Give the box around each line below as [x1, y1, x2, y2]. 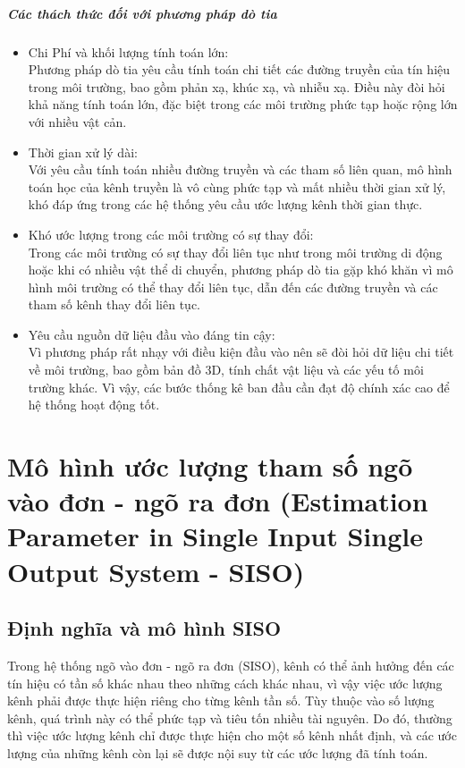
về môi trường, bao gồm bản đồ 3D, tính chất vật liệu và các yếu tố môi [28, 360, 424, 379]
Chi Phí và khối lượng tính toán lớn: [28, 42, 229, 61]
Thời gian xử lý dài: [28, 142, 138, 161]
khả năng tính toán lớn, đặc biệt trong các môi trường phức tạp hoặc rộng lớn [28, 95, 458, 114]
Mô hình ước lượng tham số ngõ [7, 448, 413, 485]
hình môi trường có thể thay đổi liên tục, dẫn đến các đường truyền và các [28, 277, 438, 296]
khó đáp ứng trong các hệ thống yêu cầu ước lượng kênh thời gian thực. [28, 195, 423, 214]
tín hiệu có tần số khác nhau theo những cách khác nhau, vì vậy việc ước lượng [7, 673, 443, 692]
